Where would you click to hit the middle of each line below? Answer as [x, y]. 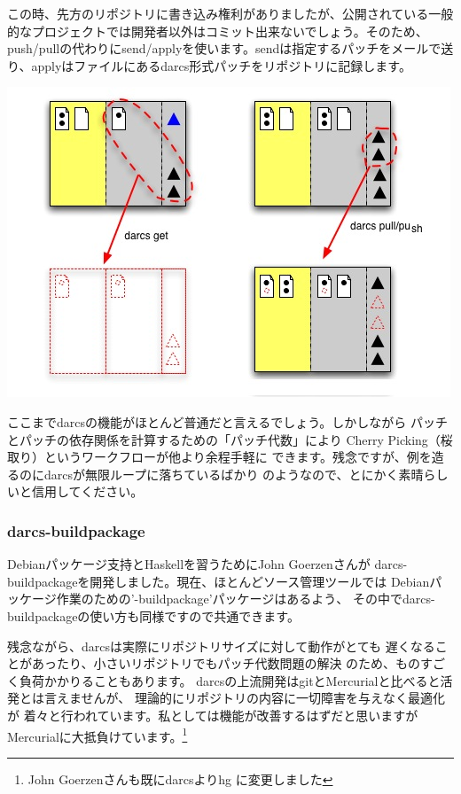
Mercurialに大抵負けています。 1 [98, 735]
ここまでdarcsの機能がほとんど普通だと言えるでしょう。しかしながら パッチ [227, 421]
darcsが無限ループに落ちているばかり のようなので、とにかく [221, 474]
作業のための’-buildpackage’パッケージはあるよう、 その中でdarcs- [246, 599]
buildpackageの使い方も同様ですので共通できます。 [153, 615]
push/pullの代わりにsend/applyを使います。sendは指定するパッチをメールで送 [230, 48]
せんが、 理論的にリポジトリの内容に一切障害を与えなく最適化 [263, 698]
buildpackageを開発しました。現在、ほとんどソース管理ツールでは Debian [219, 581]
